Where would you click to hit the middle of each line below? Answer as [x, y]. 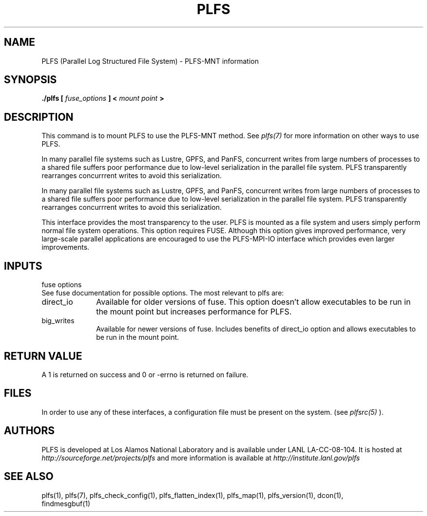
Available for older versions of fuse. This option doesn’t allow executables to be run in [253, 302]
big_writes [58, 321]
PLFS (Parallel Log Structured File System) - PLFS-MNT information [150, 61]
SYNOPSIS [30, 80]
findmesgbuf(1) [66, 503]
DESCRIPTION [39, 117]
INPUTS [23, 266]
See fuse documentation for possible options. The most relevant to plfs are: [163, 293]
